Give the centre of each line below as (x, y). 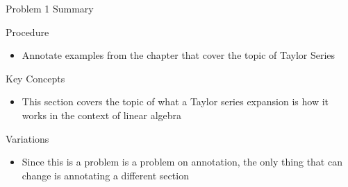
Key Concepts (35, 78)
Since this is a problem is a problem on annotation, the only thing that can (182, 162)
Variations (27, 138)
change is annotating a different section (105, 175)
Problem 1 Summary (50, 8)
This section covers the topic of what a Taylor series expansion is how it (175, 101)
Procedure (27, 32)
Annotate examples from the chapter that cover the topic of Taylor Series (179, 55)
